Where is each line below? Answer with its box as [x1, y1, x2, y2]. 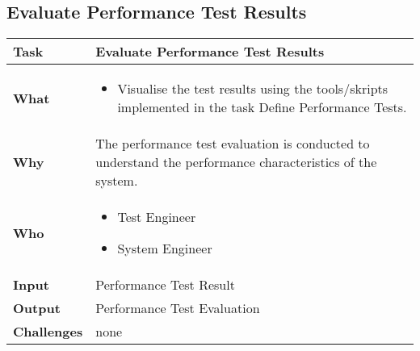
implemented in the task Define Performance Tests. [117, 98, 407, 117]
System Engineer [117, 239, 212, 258]
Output [13, 299, 61, 318]
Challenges [13, 322, 83, 341]
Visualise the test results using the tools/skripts [117, 79, 388, 98]
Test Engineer [117, 207, 196, 227]
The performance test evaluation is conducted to [95, 134, 370, 153]
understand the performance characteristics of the [95, 153, 377, 172]
